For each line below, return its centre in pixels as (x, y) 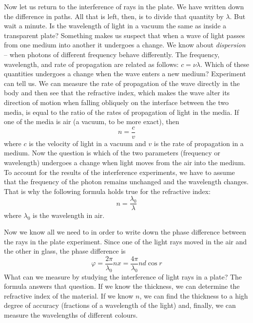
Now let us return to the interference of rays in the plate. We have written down (124, 6)
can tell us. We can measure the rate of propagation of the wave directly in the (122, 83)
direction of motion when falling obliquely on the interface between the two (116, 102)
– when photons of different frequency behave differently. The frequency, (112, 54)
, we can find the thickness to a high (194, 295)
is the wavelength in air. (69, 215)
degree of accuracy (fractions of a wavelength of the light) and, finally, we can (120, 305)
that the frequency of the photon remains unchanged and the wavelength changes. (126, 182)
